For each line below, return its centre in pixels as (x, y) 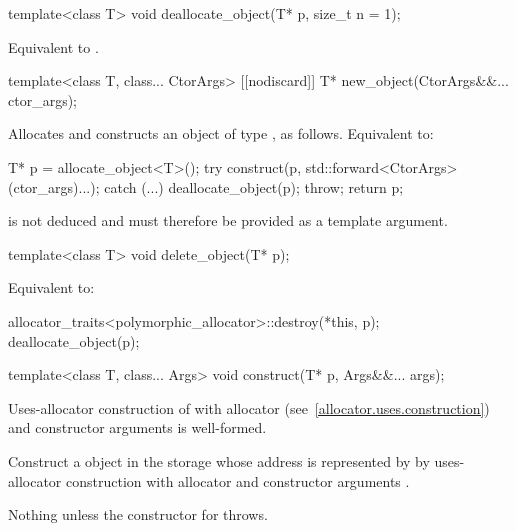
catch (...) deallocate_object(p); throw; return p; (254, 186)
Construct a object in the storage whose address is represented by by (219, 460)
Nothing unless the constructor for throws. (138, 514)
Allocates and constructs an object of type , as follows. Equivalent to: (221, 133)
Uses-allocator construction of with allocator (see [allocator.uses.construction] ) (249, 407)
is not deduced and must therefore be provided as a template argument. (228, 220)
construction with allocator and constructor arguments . (237, 480)
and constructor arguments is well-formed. (137, 427)
